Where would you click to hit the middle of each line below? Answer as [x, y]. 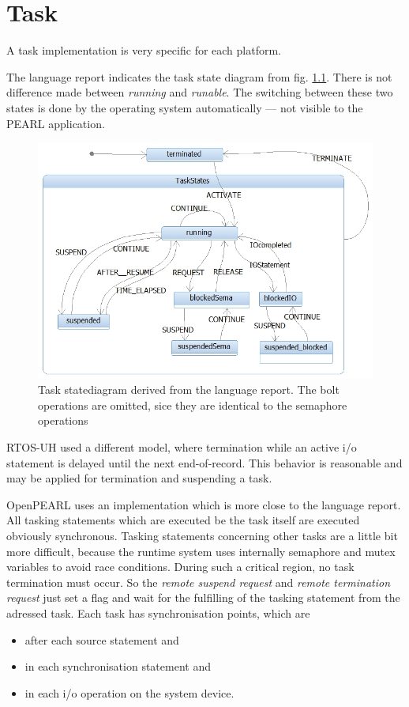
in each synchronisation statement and [118, 666]
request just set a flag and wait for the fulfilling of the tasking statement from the [203, 597]
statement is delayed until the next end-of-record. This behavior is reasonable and [204, 462]
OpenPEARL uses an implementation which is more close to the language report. [204, 504]
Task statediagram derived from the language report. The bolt [189, 389]
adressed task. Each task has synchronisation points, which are [158, 612]
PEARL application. [56, 123]
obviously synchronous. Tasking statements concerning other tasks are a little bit [202, 535]
